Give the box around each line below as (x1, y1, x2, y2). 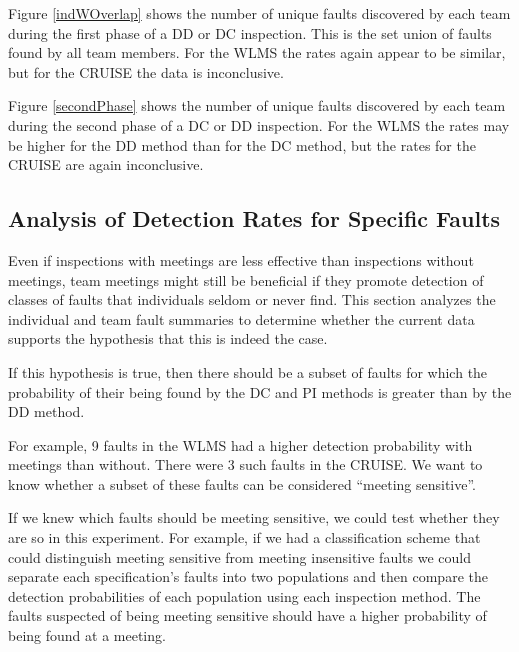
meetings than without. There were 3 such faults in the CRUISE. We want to (8, 454, 483, 475)
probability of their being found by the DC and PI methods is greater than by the (8, 381, 512, 402)
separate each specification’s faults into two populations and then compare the (8, 566, 488, 587)
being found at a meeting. (8, 625, 166, 646)
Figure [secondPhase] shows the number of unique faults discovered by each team (8, 95, 506, 116)
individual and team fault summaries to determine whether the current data (8, 308, 475, 329)
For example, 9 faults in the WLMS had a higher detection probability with (8, 434, 473, 455)
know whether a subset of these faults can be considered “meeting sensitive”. (8, 473, 477, 494)
